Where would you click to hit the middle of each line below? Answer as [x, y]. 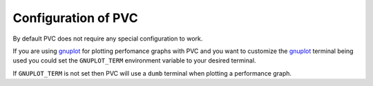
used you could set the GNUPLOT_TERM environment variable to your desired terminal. [134, 61]
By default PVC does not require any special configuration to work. [108, 39]
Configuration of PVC [75, 18]
